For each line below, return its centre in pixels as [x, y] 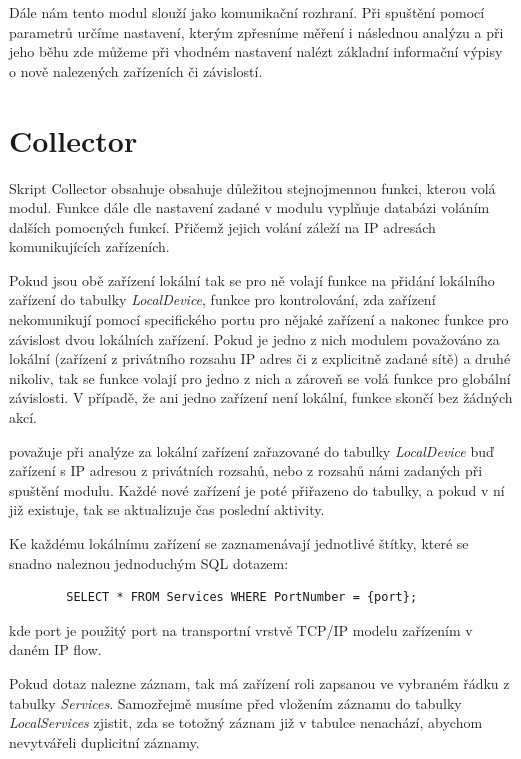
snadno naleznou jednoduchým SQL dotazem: [149, 562]
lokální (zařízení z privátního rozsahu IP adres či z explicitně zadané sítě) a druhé [260, 358]
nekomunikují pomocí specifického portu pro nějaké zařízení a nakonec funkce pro [259, 319]
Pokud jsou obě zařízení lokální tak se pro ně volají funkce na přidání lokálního [252, 279]
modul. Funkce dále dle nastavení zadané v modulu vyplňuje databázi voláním [249, 207]
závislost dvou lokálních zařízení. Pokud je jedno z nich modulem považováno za [254, 338]
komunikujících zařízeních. [89, 246]
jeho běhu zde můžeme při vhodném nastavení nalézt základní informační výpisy [256, 51]
